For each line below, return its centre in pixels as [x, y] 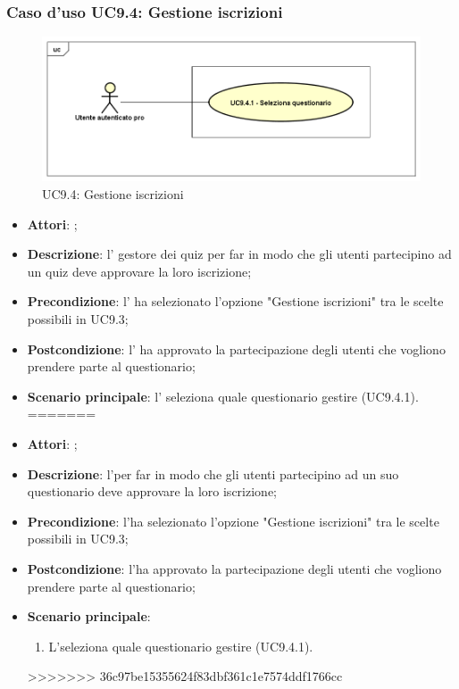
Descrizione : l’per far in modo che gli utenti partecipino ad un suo [213, 473]
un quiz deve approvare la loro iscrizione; [139, 271]
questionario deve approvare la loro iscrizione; [152, 491]
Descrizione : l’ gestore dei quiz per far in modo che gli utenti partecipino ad [239, 254]
